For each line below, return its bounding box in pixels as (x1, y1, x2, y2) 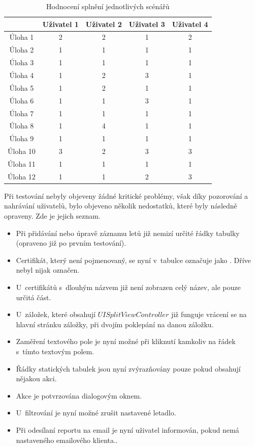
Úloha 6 (9, 95, 34, 106)
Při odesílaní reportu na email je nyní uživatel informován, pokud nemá (16, 424, 239, 435)
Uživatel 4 (172, 18, 208, 29)
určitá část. (16, 292, 51, 302)
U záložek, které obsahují (16, 309, 95, 320)
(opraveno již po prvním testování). (16, 238, 126, 248)
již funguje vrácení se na (171, 309, 247, 320)
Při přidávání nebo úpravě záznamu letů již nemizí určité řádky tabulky (16, 227, 240, 238)
